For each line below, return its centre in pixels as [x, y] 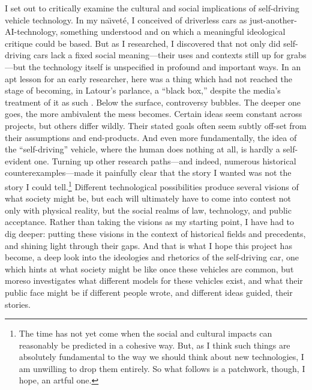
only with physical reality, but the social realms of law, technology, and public [148, 210]
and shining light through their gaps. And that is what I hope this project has [148, 245]
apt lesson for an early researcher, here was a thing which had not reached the [148, 78]
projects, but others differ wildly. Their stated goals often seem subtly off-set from [156, 125]
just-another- [273, 19]
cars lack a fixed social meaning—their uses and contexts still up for [158, 55]
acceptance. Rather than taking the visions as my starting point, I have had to [150, 222]
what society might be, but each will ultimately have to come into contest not [148, 198]
